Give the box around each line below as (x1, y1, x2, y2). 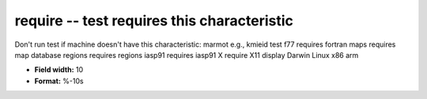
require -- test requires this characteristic (14, 12, 294, 29)
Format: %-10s (34, 76, 84, 86)
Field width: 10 (34, 65, 84, 74)
